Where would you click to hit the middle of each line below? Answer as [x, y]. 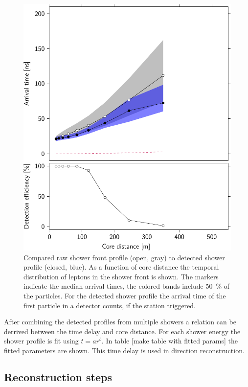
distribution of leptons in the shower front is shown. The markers [121, 276]
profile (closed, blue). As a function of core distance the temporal [121, 267]
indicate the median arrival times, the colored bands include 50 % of [127, 286]
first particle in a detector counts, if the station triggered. [110, 305]
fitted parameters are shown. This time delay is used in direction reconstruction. [124, 350]
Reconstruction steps [58, 376]
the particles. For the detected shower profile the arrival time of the [125, 296]
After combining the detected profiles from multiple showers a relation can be [120, 322]
